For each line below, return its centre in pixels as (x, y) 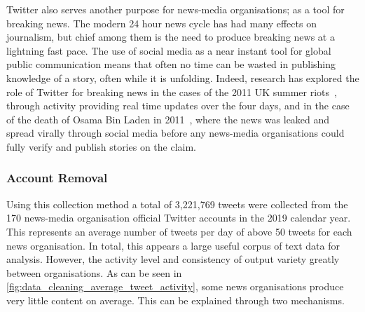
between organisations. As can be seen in (94, 272)
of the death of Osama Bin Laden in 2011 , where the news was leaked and (168, 119)
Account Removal (57, 178)
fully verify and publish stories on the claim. (102, 146)
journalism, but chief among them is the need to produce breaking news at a (171, 37)
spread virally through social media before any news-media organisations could (175, 133)
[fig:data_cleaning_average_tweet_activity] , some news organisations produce (175, 286)
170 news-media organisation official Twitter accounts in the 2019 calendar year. (179, 218)
